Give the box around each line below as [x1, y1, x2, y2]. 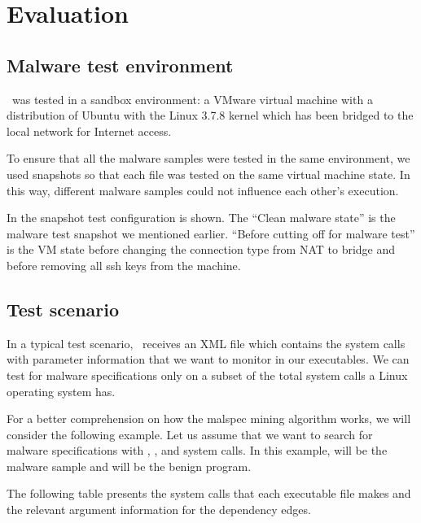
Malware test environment [7, 52, 234, 77]
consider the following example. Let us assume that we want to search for [7, 425, 373, 442]
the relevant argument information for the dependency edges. [7, 501, 311, 518]
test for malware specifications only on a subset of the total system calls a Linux [7, 366, 408, 383]
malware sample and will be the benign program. [7, 457, 252, 474]
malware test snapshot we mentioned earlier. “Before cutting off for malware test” [7, 224, 415, 242]
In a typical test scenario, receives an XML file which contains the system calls [7, 334, 406, 351]
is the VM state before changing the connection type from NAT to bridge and [7, 241, 396, 258]
